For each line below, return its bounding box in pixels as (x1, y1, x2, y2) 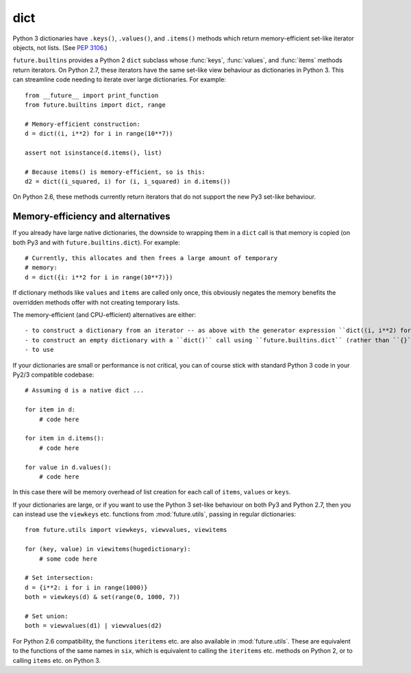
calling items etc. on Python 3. (12, 656, 101, 664)
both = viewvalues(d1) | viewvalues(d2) (25, 622, 162, 630)
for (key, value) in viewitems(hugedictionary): (25, 545, 191, 553)
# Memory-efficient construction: (25, 120, 140, 128)
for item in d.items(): (25, 435, 105, 442)
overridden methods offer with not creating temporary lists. (12, 298, 180, 306)
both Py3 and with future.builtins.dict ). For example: (12, 238, 181, 246)
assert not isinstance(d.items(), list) (25, 149, 162, 157)
